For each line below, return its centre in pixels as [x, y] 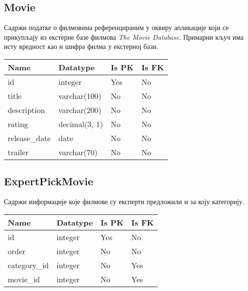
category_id [28, 265]
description [26, 110]
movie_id [24, 279]
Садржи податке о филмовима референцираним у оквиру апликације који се [116, 27]
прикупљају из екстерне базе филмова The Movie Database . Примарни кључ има [124, 37]
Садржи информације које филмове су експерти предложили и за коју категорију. [124, 202]
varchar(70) [78, 152]
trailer [18, 152]
